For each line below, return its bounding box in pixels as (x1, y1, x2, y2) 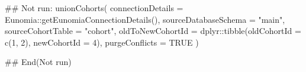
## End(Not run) (5, 56, 72, 68)
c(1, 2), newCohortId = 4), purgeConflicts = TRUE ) (5, 36, 199, 48)
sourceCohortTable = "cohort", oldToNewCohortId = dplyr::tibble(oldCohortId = (5, 25, 301, 37)
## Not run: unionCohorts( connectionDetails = (5, 2, 183, 13)
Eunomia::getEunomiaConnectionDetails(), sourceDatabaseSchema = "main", (5, 13, 285, 25)
